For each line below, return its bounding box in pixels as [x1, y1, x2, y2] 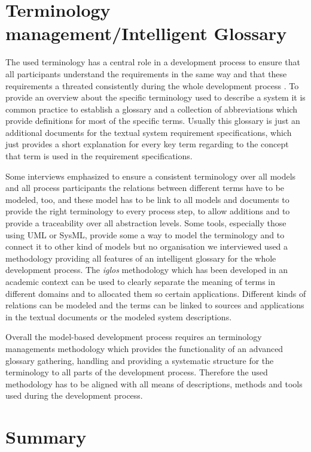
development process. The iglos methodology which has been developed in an [5, 263, 288, 276]
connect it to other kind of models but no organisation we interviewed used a [5, 240, 288, 253]
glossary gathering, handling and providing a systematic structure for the [5, 354, 274, 366]
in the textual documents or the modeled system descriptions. [5, 310, 232, 323]
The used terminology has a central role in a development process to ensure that [5, 56, 300, 68]
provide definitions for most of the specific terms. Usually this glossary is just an [5, 114, 300, 127]
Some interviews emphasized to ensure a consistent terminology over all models [5, 169, 296, 182]
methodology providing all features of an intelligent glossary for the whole [5, 251, 276, 264]
